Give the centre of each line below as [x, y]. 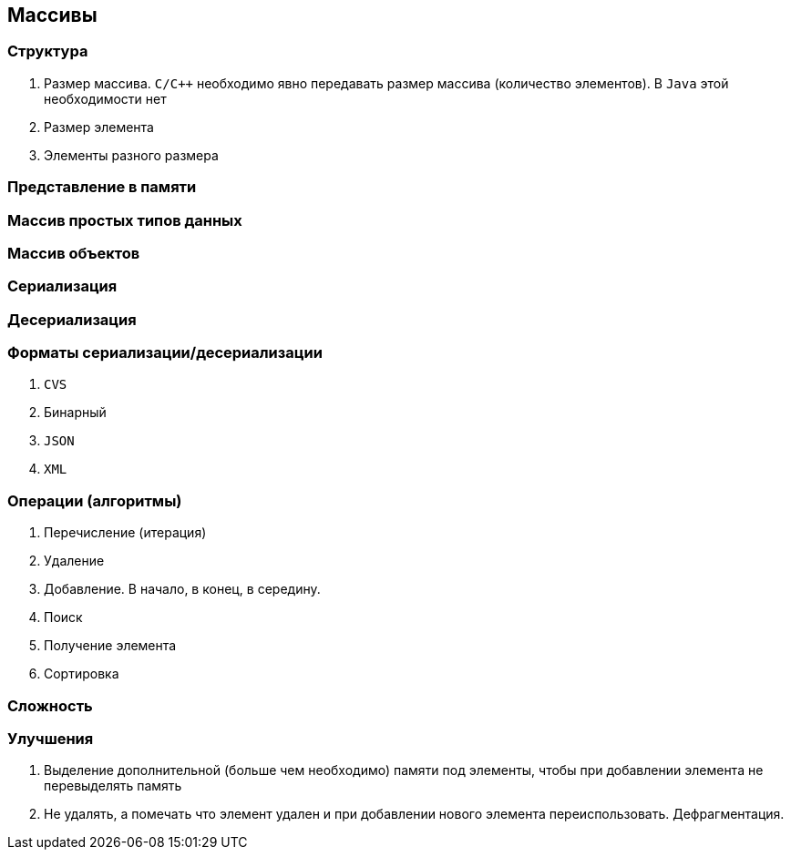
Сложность [50, 705]
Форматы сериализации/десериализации [165, 353]
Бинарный [75, 413]
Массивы [52, 15]
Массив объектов [74, 253]
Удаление [74, 561]
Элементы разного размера [131, 155]
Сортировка [82, 674]
